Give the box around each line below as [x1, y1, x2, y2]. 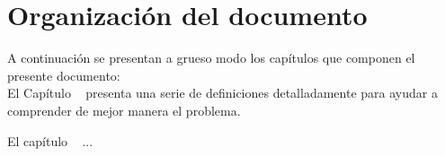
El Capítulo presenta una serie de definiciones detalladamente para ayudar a [7, 83, 438, 102]
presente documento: [7, 65, 120, 84]
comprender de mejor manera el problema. [7, 100, 241, 119]
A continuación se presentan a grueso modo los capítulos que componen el [7, 48, 415, 67]
